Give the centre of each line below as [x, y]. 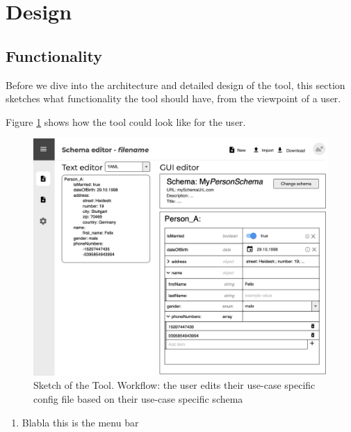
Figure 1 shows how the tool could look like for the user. [126, 121]
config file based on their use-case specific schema [138, 398]
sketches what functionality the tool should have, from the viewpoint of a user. [173, 98]
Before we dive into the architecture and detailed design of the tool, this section [175, 85]
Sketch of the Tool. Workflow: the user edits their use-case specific [174, 385]
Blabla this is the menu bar [80, 422]
